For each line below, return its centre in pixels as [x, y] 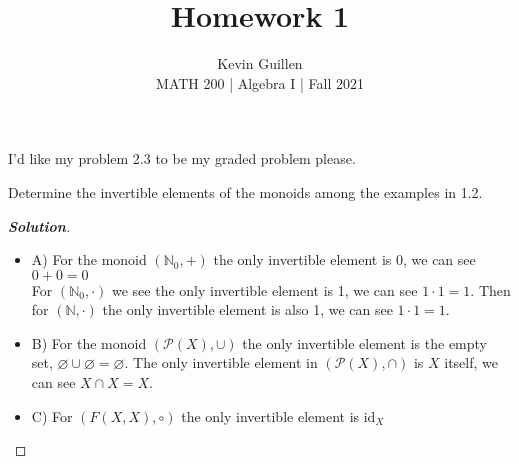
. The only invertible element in [221, 362]
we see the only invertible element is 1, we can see [265, 289]
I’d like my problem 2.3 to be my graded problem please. [182, 158]
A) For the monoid [89, 259]
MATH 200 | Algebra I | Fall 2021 [260, 82]
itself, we [471, 362]
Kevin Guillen [260, 63]
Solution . [39, 225]
